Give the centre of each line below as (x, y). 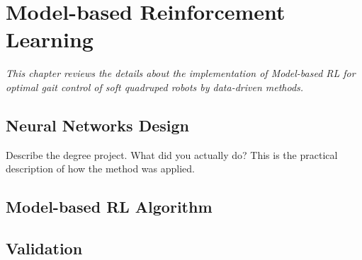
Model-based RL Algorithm (109, 207)
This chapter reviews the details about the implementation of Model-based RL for (181, 73)
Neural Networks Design (97, 125)
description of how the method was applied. (100, 169)
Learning (50, 39)
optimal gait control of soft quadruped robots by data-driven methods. (155, 87)
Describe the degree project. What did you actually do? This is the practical (172, 154)
